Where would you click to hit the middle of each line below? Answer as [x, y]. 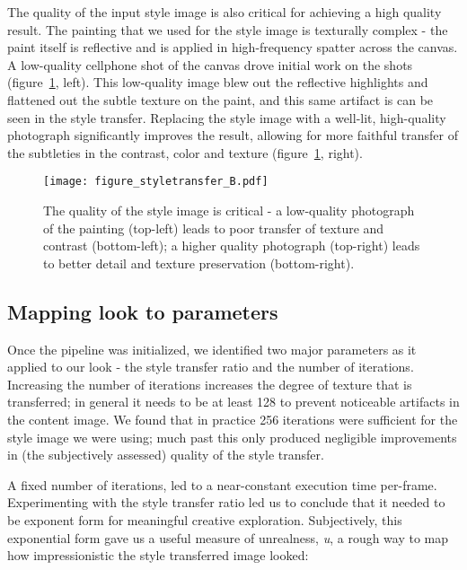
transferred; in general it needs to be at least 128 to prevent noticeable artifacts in [233, 402]
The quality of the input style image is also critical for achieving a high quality [225, 12]
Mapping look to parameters [143, 311]
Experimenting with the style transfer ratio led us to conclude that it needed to [226, 502]
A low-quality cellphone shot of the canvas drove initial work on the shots [210, 64]
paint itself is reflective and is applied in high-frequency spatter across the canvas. [233, 47]
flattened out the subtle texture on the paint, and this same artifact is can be [220, 99]
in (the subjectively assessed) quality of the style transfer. [166, 455]
